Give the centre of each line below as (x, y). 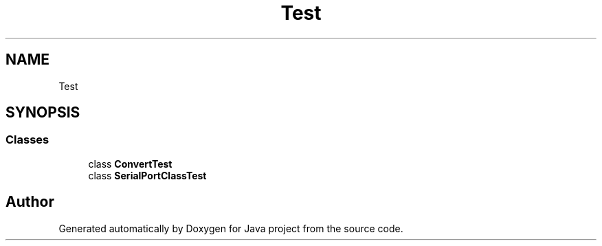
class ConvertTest (130, 164)
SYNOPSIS (43, 113)
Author (30, 202)
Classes (27, 140)
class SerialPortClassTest (147, 175)
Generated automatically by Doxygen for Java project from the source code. (231, 228)
